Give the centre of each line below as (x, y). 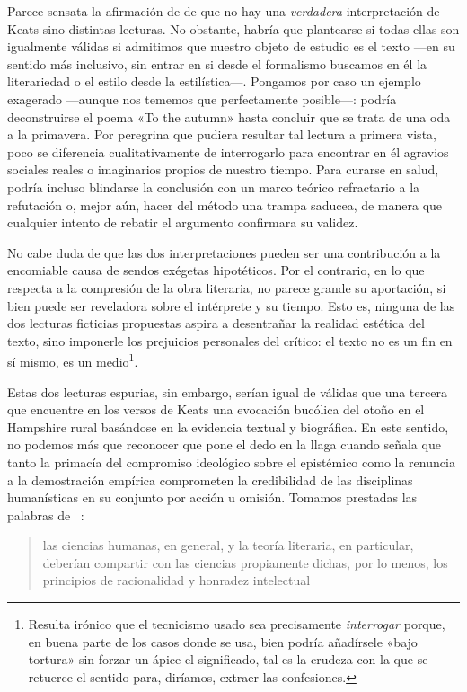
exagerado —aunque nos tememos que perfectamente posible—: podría (202, 98)
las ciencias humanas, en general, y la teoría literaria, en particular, (228, 545)
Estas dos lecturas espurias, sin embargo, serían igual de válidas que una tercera (227, 391)
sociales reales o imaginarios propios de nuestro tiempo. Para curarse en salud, (223, 169)
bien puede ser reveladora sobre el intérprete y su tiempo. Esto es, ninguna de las (231, 305)
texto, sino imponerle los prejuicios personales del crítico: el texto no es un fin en (230, 340)
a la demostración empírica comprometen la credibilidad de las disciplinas (210, 479)
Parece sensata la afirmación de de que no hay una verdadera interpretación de (224, 11)
